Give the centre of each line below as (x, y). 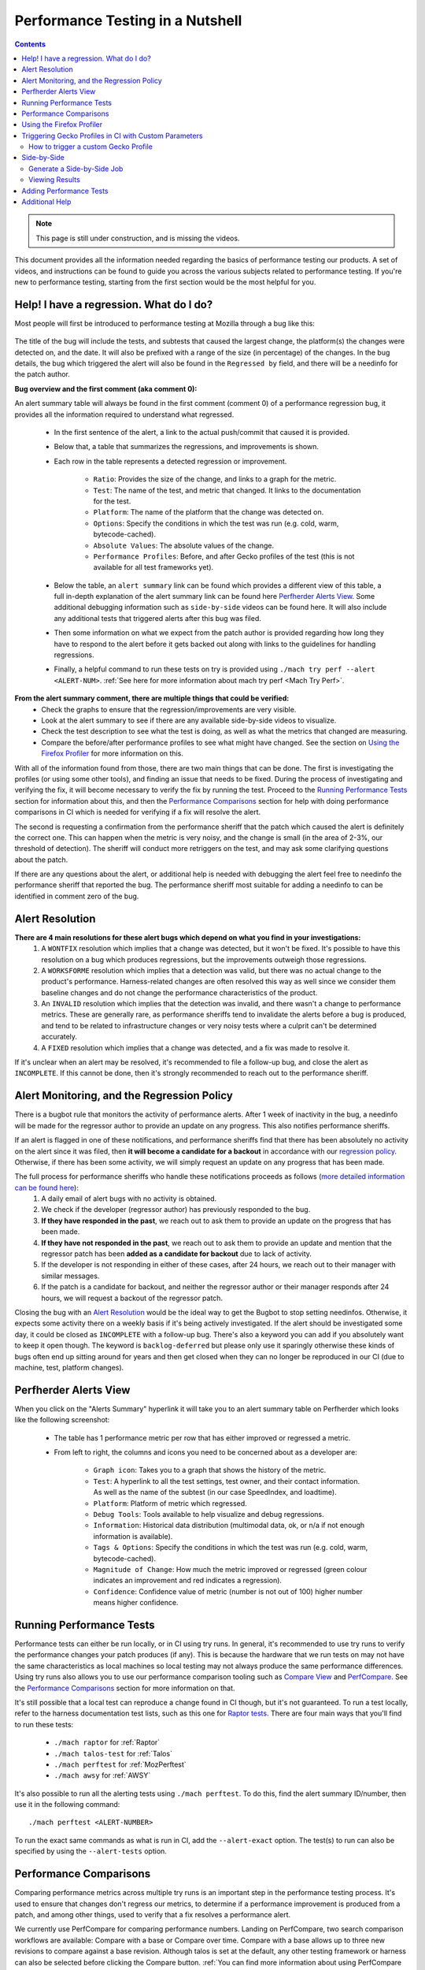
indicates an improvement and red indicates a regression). (188, 1581)
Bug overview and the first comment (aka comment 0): (106, 388)
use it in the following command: (67, 1805)
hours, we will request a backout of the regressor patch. (132, 1298)
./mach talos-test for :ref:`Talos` (113, 1753)
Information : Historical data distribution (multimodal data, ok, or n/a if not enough (229, 1526)
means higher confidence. (136, 1603)
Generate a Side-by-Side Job (76, 169)
